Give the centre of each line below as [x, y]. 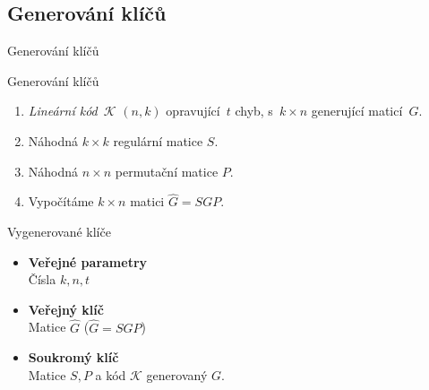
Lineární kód [63, 111]
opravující [193, 111]
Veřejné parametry [88, 261]
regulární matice [158, 140]
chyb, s [254, 111]
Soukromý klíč [73, 357]
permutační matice [167, 171]
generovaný [177, 374]
